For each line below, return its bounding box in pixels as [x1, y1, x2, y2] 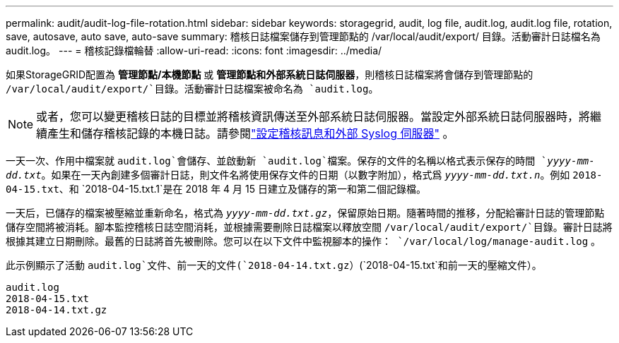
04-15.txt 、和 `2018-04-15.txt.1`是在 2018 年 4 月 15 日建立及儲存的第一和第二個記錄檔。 [6, 183, 426, 195]
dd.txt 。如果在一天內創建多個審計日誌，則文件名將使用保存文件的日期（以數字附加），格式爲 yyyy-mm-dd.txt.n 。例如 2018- [6, 169, 603, 181]
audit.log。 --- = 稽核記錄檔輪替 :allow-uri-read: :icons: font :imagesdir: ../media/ [6, 44, 382, 56]
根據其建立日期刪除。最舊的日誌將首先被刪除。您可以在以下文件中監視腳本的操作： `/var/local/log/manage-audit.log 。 [6, 235, 601, 247]
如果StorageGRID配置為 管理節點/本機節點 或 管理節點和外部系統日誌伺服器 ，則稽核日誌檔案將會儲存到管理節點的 [6, 68, 533, 80]
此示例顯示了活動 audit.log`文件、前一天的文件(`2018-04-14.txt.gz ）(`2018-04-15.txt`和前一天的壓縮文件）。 [6, 259, 542, 271]
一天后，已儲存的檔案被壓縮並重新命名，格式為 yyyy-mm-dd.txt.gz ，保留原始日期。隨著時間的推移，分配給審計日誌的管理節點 [6, 207, 605, 219]
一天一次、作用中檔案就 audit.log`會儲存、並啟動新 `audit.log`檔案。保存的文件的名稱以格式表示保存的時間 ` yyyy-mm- [6, 155, 595, 167]
